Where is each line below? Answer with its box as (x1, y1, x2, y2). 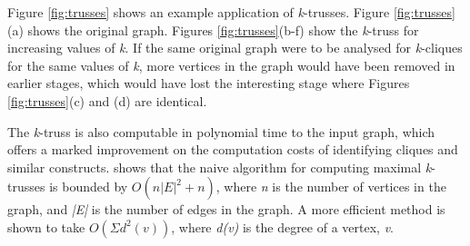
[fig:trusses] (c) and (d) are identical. (7, 91, 207, 110)
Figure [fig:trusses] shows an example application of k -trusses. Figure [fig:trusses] (7, 3, 455, 21)
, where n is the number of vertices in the (215, 177, 446, 196)
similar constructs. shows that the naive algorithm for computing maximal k (7, 157, 432, 176)
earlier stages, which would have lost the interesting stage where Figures (7, 74, 410, 93)
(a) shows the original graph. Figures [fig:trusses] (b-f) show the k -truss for (7, 20, 419, 39)
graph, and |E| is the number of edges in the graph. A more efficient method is (7, 200, 445, 219)
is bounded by (49, 177, 128, 196)
